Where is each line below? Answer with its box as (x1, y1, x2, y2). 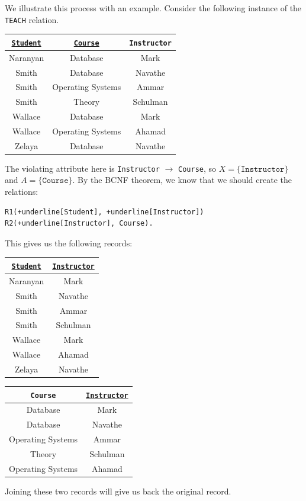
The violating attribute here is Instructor (5, 162, 160, 174)
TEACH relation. (5, 13, 59, 25)
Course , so (178, 162, 217, 174)
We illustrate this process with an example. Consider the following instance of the (5, 2, 302, 14)
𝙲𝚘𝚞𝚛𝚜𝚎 (42, 176, 69, 185)
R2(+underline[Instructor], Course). (5, 219, 153, 228)
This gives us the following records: (5, 236, 133, 249)
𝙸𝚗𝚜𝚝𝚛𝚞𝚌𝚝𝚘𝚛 (240, 165, 285, 174)
